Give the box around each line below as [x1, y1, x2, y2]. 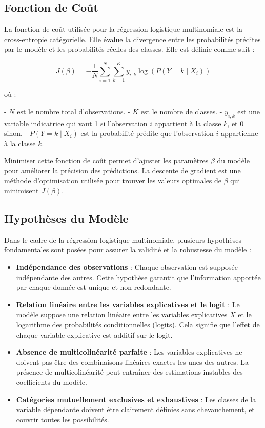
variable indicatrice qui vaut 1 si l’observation [4, 118, 148, 128]
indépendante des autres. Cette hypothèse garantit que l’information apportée [16, 271, 261, 282]
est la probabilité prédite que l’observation [80, 128, 214, 139]
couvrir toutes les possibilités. [16, 414, 109, 424]
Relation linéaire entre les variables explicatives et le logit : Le [16, 299, 240, 309]
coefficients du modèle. [16, 376, 87, 387]
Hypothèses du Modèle [4, 210, 129, 226]
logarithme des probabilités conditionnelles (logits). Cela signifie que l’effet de [16, 319, 260, 330]
